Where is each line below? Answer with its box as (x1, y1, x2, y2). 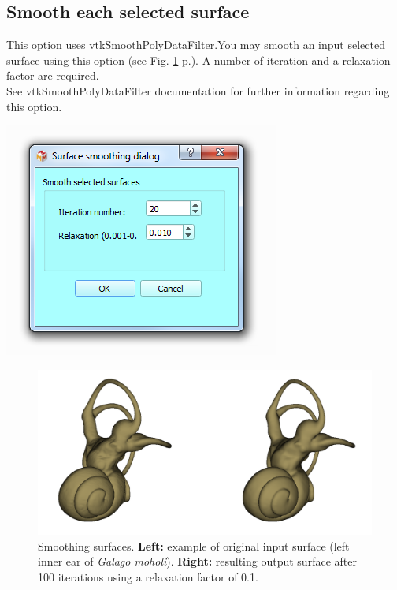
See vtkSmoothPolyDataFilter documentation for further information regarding (6, 82, 390, 99)
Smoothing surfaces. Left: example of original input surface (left (38, 537, 350, 554)
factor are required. (6, 67, 99, 84)
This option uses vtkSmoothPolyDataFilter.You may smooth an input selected (6, 36, 385, 53)
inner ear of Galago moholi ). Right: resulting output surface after (38, 553, 357, 569)
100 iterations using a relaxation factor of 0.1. (38, 569, 258, 585)
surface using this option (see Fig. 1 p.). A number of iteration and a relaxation (6, 51, 391, 68)
